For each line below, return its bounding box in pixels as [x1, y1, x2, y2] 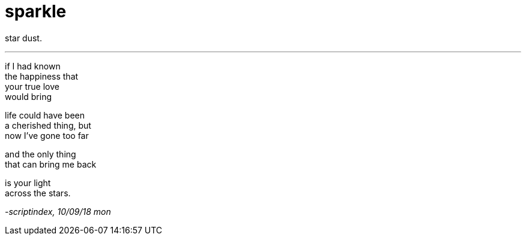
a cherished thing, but [5, 120, 91, 130]
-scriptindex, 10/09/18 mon [5, 206, 111, 217]
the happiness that [5, 71, 79, 81]
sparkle [5, 1, 67, 22]
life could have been [5, 110, 85, 120]
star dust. [5, 32, 42, 43]
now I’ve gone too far [5, 130, 89, 141]
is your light [5, 177, 51, 188]
